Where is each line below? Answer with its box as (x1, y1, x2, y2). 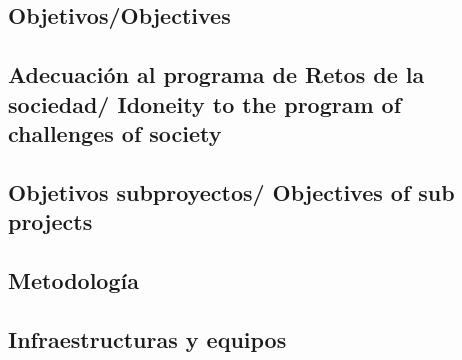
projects (8, 206, 93, 237)
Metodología (8, 264, 139, 295)
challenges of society (8, 117, 222, 148)
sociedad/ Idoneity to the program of (8, 88, 402, 119)
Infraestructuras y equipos (8, 323, 287, 354)
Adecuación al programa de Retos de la (8, 59, 425, 90)
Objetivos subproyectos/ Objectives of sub (8, 176, 455, 207)
